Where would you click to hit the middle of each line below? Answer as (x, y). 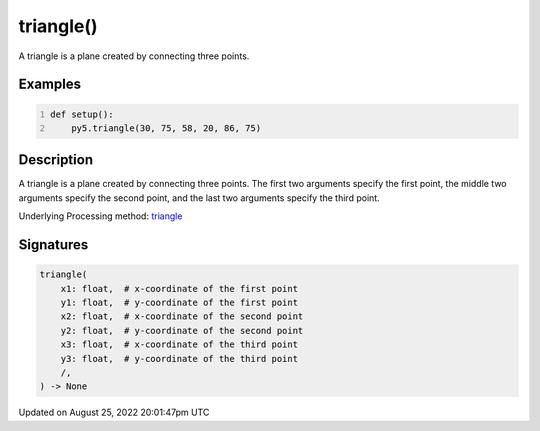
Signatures (53, 245)
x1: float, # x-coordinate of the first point (179, 288)
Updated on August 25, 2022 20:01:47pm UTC (114, 412)
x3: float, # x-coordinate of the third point (179, 344)
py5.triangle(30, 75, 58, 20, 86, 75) (166, 128)
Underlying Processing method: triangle (100, 216)
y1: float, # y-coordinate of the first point (179, 302)
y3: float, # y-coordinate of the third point (179, 358)
